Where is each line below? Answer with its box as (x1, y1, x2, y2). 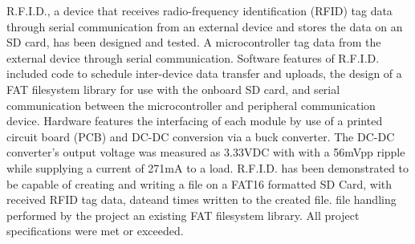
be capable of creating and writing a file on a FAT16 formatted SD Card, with (6, 175, 393, 192)
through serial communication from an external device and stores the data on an (6, 18, 403, 35)
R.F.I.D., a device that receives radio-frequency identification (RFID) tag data (6, 2, 393, 18)
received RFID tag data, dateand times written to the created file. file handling (6, 191, 397, 208)
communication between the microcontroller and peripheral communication (6, 96, 376, 113)
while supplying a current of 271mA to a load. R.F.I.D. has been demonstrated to (6, 159, 409, 176)
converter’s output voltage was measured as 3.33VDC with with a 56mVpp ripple (6, 144, 405, 161)
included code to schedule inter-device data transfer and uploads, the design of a (6, 65, 402, 82)
